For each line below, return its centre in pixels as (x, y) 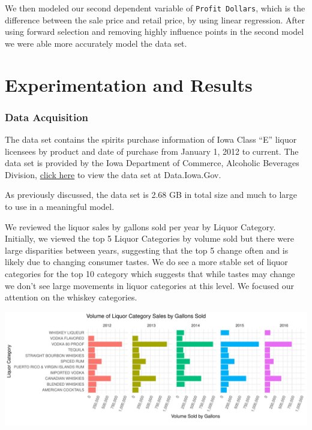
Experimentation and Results (129, 84)
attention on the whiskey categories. (71, 297)
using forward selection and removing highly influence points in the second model (154, 31)
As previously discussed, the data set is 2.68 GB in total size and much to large (151, 195)
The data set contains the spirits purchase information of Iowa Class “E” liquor (151, 139)
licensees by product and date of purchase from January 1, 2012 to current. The (152, 151)
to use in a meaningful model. (60, 206)
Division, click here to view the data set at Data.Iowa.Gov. (113, 174)
